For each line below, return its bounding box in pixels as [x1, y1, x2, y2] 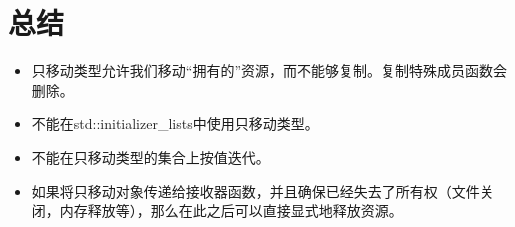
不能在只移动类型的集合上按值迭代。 [31, 146, 270, 167]
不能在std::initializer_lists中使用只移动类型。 [31, 113, 319, 134]
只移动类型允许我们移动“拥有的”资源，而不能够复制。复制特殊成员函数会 [31, 60, 508, 81]
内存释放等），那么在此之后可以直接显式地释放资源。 [59, 200, 403, 221]
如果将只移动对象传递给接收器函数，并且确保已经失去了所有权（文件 [31, 180, 480, 201]
